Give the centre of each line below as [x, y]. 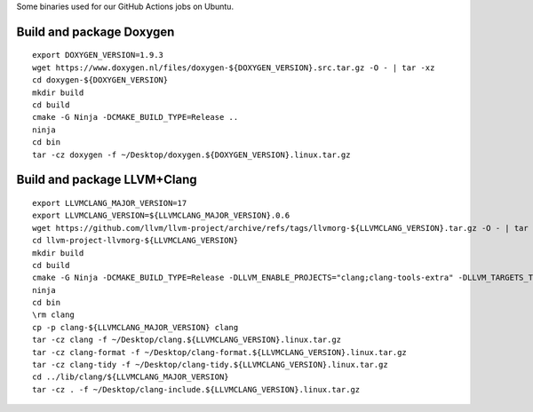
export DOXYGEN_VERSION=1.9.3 [98, 55]
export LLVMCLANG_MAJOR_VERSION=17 [110, 203]
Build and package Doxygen [95, 32]
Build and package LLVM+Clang [107, 180]
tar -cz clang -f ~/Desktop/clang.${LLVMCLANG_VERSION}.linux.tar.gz [187, 340]
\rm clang [53, 315]
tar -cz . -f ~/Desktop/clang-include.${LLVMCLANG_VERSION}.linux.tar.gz [196, 389]
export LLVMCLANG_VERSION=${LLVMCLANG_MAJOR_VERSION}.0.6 [161, 216]
